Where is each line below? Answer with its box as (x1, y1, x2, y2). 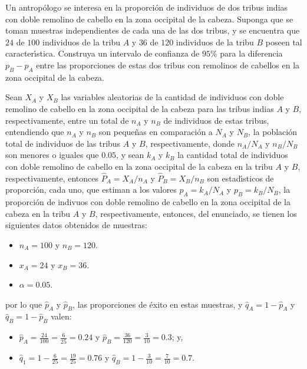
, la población (248, 126, 297, 138)
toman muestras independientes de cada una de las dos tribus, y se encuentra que (5, 24, 300, 37)
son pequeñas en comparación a (98, 126, 213, 138)
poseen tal (265, 35, 302, 48)
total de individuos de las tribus (5, 137, 121, 149)
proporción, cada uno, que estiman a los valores (5, 183, 177, 196)
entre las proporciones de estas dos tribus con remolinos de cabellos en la (36, 58, 300, 71)
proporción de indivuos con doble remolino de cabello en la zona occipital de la (5, 196, 291, 208)
